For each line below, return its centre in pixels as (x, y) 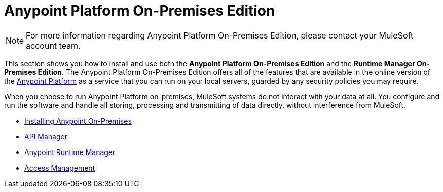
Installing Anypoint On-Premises (78, 121)
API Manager (46, 136)
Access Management (60, 168)
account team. (53, 45)
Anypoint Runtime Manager (70, 152)
